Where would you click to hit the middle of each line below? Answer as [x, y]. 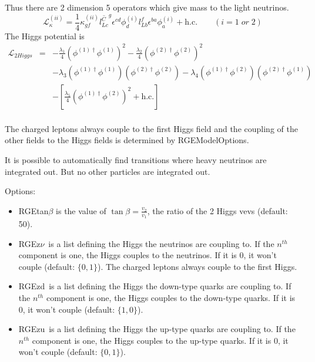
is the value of [81, 210]
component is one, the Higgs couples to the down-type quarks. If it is [171, 298]
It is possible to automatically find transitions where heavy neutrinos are [136, 160]
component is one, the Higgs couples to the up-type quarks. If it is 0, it [160, 340]
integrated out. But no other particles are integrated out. [108, 171]
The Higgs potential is [45, 35]
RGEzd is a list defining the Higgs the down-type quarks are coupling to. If [155, 286]
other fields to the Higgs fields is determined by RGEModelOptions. [127, 140]
